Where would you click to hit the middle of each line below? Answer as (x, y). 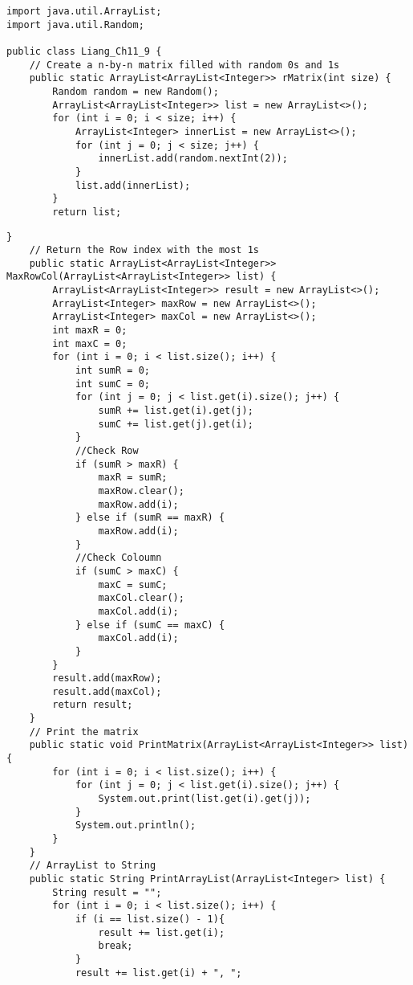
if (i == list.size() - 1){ (150, 919)
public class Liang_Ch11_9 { (84, 51)
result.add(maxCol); (107, 691)
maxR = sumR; (133, 478)
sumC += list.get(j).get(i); (176, 424)
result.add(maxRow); (107, 678)
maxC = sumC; (133, 584)
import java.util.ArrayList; (84, 11)
